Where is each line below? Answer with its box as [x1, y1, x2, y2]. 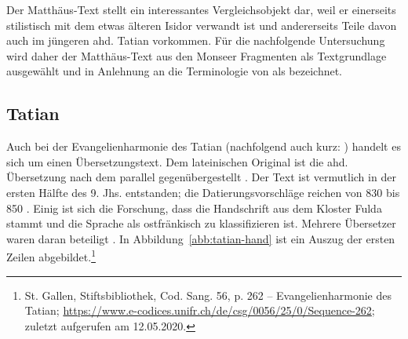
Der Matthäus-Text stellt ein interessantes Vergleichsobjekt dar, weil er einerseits [6, 2, 396, 17]
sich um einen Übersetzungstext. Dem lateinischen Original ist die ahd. [6, 153, 348, 169]
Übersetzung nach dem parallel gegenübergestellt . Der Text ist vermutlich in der [6, 169, 396, 185]
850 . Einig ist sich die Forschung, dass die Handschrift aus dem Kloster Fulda [6, 199, 382, 216]
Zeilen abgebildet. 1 [6, 246, 96, 264]
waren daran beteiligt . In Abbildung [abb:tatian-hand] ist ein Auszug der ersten [6, 230, 395, 246]
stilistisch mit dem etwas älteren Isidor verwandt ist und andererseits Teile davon [6, 16, 397, 33]
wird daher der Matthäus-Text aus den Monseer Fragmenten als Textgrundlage [6, 47, 387, 64]
